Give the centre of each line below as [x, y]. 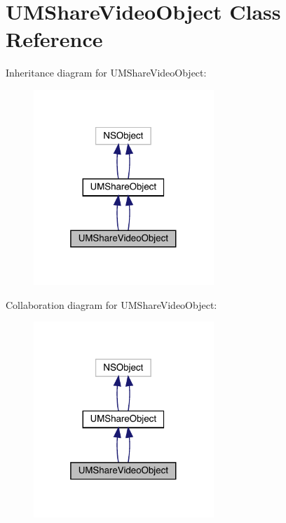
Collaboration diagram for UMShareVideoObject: [111, 304]
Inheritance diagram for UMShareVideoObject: [106, 73]
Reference [54, 39]
